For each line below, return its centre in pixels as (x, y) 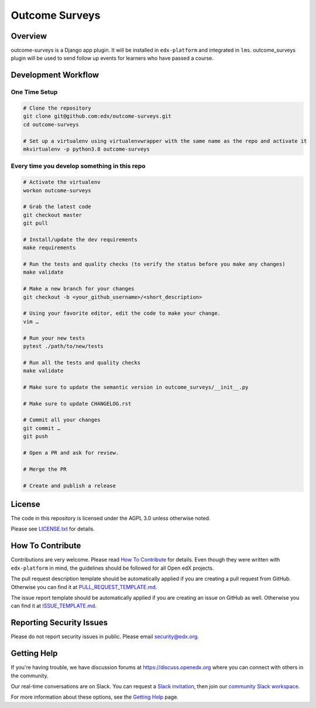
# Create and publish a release (70, 486)
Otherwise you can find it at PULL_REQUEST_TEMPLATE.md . (84, 587)
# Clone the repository (57, 108)
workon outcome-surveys (57, 190)
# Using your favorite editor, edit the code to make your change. (122, 313)
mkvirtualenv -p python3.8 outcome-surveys (87, 149)
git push (36, 436)
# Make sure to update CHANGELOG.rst (77, 404)
